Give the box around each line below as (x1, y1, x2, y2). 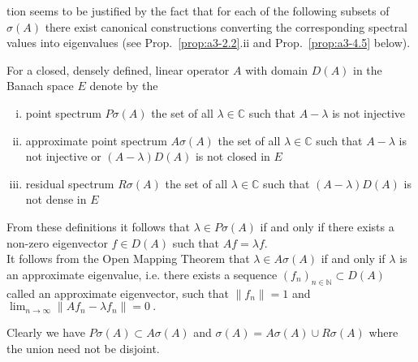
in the (353, 61, 382, 78)
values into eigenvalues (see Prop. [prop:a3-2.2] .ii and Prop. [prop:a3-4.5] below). (6, 34, 411, 51)
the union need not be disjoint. (6, 339, 160, 356)
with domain (245, 61, 308, 78)
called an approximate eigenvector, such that (6, 284, 229, 301)
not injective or (25, 148, 101, 165)
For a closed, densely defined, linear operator (6, 61, 230, 78)
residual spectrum (25, 175, 114, 192)
